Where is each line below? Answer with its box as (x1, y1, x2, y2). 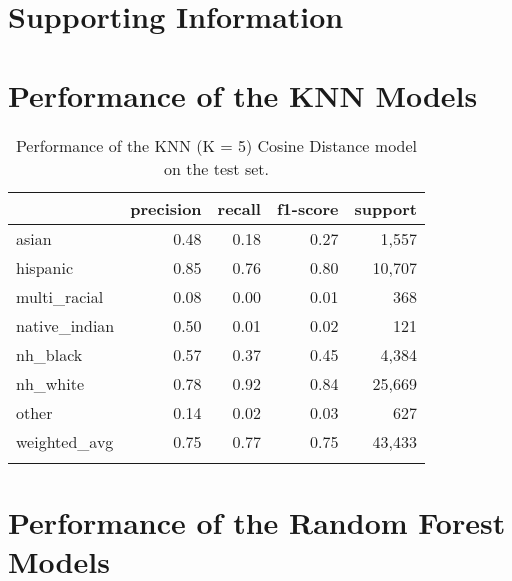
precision (130, 196, 202, 220)
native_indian (16, 313, 115, 337)
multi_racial (16, 284, 104, 308)
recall (217, 196, 261, 220)
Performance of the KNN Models (8, 74, 478, 115)
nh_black (16, 342, 83, 366)
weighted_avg (16, 429, 114, 453)
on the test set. (163, 156, 269, 180)
